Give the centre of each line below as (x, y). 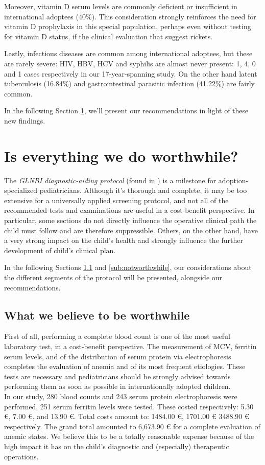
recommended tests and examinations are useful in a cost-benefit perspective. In (129, 210)
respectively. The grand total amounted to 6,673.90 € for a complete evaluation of (132, 426)
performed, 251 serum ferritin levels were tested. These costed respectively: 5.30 (129, 406)
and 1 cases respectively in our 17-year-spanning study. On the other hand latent (131, 73)
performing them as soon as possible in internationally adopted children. (117, 386)
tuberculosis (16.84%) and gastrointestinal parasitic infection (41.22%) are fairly (130, 83)
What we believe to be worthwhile (97, 315)
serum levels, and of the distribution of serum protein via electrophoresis (118, 356)
